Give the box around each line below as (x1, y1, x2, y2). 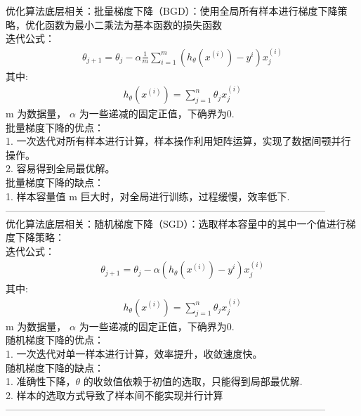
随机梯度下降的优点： (6, 332, 104, 347)
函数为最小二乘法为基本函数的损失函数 (44, 17, 222, 32)
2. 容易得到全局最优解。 (6, 161, 115, 176)
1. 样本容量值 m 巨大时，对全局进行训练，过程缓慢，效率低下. (6, 188, 290, 203)
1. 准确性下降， (6, 374, 76, 389)
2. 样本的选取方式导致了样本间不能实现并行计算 (6, 387, 223, 402)
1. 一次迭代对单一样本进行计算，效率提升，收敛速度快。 (6, 346, 263, 361)
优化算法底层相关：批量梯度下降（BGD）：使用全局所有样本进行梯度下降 (6, 4, 338, 18)
